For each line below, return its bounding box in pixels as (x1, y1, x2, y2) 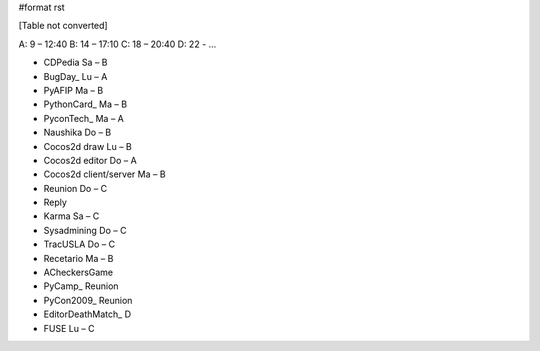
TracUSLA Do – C (43, 238, 115, 250)
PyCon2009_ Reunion (43, 294, 133, 306)
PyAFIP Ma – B (43, 84, 104, 96)
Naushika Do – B (43, 126, 112, 139)
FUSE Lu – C (43, 322, 95, 334)
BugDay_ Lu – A (43, 70, 108, 82)
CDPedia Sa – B (43, 56, 108, 69)
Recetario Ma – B (43, 252, 114, 264)
